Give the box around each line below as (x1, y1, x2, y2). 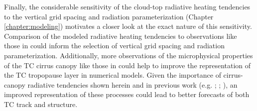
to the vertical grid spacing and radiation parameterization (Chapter (4, 11, 214, 21)
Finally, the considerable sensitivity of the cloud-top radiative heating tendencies (4, 1, 251, 11)
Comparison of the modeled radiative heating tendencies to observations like (4, 30, 237, 41)
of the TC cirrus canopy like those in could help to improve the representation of (4, 60, 251, 70)
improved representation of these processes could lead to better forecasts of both (4, 89, 250, 100)
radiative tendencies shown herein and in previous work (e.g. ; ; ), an (27, 79, 238, 90)
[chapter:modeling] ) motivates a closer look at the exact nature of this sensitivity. (4, 21, 252, 31)
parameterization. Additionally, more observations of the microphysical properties (4, 50, 253, 60)
